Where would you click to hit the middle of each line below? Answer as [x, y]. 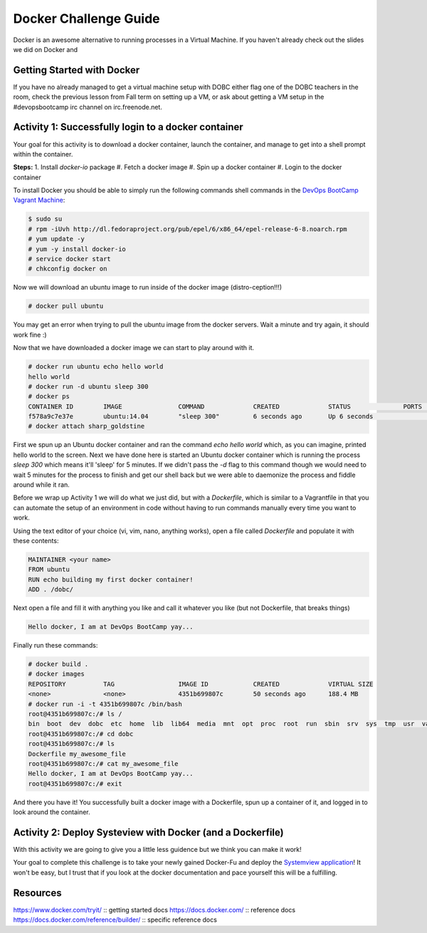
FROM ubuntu [49, 570]
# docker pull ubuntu [66, 306]
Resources [37, 893]
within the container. [43, 154]
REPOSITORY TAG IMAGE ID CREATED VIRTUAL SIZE [201, 684]
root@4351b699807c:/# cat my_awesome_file [103, 764]
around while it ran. [42, 485]
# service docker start [70, 259]
